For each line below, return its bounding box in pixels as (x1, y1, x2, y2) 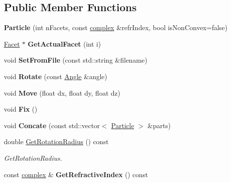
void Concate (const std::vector (4, 120, 100, 130)
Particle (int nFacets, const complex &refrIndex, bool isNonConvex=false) (4, 22, 228, 33)
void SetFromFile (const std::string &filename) (4, 55, 148, 65)
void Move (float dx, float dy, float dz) (4, 87, 121, 98)
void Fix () (4, 104, 38, 114)
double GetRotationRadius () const (4, 136, 109, 147)
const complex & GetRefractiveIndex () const (4, 169, 148, 179)
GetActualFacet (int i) (28, 38, 101, 49)
